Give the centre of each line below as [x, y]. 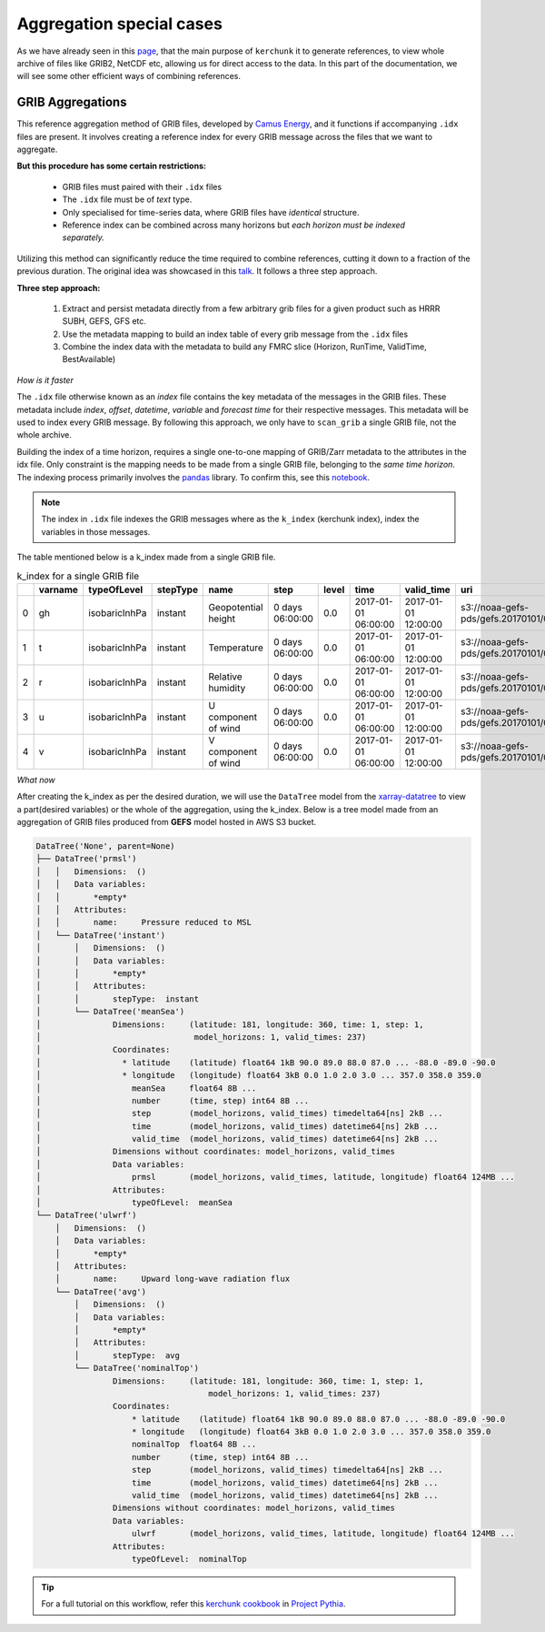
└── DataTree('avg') [101, 1291]
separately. [83, 237]
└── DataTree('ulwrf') [86, 1215]
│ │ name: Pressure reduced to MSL [144, 922]
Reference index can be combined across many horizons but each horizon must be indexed [234, 225]
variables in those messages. [96, 531]
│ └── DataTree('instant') [101, 935]
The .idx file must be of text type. [127, 199]
